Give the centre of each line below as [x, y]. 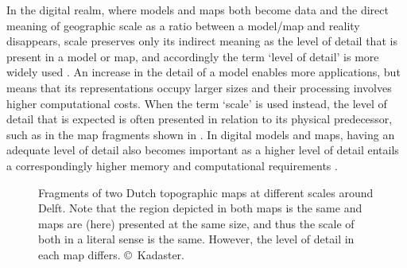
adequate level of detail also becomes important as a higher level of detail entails [203, 150]
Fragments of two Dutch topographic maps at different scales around [206, 192]
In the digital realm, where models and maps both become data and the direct [198, 10]
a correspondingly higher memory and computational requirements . [172, 165]
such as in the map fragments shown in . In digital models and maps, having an [201, 134]
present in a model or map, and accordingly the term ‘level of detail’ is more [193, 56]
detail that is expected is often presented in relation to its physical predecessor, [200, 119]
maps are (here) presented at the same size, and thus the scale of [196, 223]
